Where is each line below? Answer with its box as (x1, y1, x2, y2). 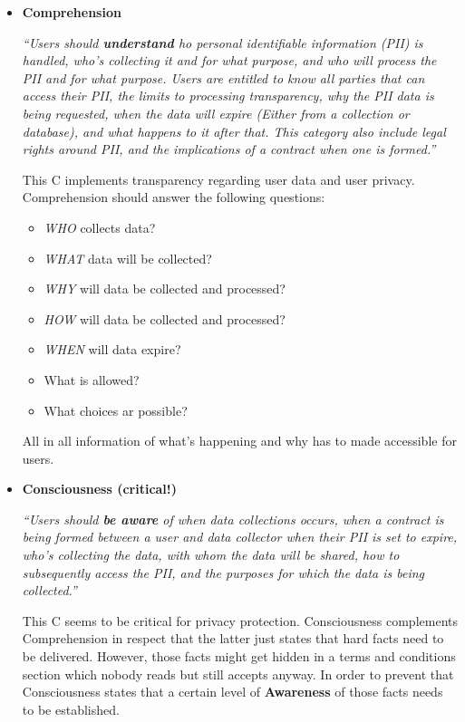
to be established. (22, 699, 120, 718)
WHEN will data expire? (44, 340, 181, 359)
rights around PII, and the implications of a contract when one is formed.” (22, 140, 436, 159)
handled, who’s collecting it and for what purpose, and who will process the (22, 51, 437, 70)
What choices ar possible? (44, 400, 188, 419)
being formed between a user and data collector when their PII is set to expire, (22, 527, 458, 546)
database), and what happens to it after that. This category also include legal (22, 121, 446, 140)
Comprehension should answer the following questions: (22, 188, 325, 207)
